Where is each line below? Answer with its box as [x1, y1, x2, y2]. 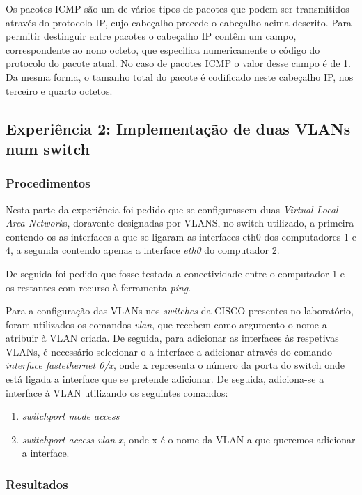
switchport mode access [22, 409, 120, 423]
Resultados [6, 475, 68, 492]
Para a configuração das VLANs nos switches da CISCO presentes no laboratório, [6, 303, 354, 318]
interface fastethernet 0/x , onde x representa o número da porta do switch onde [6, 358, 345, 372]
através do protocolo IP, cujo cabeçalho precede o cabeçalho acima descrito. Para [6, 15, 352, 29]
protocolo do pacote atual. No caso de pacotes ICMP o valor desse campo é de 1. [6, 56, 351, 70]
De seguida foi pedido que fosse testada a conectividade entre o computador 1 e [6, 266, 345, 280]
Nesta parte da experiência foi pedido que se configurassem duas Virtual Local [6, 201, 338, 216]
